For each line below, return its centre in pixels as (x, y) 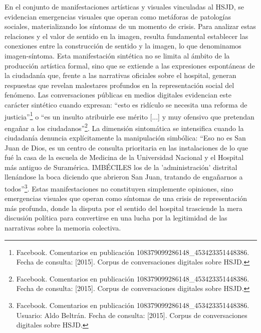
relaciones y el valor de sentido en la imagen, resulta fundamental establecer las (126, 36)
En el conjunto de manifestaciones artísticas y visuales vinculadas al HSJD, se (124, 6)
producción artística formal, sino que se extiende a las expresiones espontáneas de (130, 65)
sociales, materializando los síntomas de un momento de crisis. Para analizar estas (130, 26)
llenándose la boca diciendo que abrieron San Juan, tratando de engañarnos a (124, 177)
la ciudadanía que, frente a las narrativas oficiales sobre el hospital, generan (120, 75)
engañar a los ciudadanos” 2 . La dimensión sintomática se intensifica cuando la (124, 127)
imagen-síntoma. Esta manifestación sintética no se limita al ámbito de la (117, 55)
